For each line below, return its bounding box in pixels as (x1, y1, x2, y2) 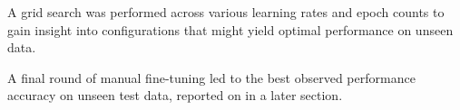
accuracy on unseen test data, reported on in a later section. (7, 86, 343, 105)
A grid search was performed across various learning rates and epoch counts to (7, 3, 445, 21)
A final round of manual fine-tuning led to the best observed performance (7, 68, 416, 87)
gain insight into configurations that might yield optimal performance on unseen (7, 20, 454, 39)
